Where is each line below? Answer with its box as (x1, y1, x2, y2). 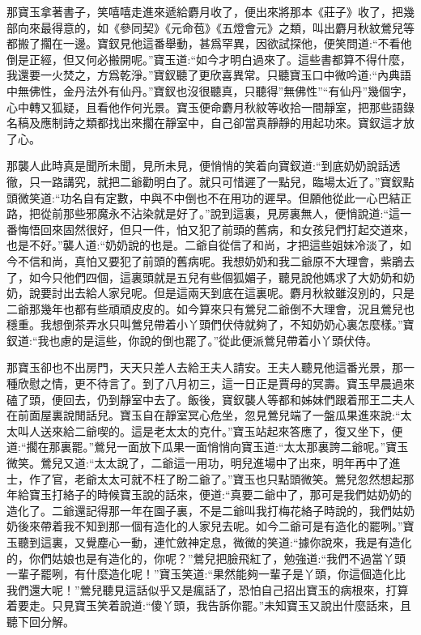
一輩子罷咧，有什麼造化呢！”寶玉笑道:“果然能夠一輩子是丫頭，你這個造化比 (6, 565, 406, 582)
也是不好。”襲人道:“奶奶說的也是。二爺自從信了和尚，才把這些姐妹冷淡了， (6, 237, 401, 254)
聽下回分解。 (6, 612, 74, 629)
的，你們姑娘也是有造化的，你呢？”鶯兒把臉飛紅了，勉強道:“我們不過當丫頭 (6, 549, 406, 566)
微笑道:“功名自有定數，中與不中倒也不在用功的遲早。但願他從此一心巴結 (17, 189, 401, 206)
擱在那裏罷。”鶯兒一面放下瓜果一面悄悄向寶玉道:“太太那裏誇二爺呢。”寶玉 (26, 438, 409, 455)
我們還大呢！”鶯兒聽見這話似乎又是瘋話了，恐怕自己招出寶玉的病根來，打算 (6, 581, 409, 598)
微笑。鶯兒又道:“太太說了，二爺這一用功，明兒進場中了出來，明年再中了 (6, 454, 389, 471)
